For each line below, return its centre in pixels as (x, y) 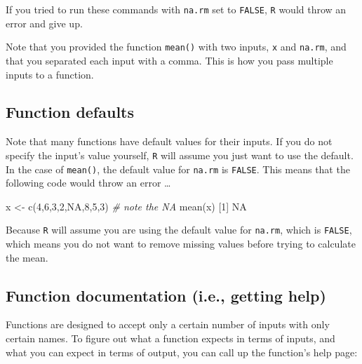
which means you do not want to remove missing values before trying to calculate (181, 244)
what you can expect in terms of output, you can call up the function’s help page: (182, 352)
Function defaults (70, 112)
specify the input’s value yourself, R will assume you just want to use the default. (180, 155)
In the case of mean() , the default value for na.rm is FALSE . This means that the (178, 169)
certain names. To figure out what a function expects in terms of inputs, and (170, 338)
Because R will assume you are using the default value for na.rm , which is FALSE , (179, 230)
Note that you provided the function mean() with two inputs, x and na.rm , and (176, 47)
